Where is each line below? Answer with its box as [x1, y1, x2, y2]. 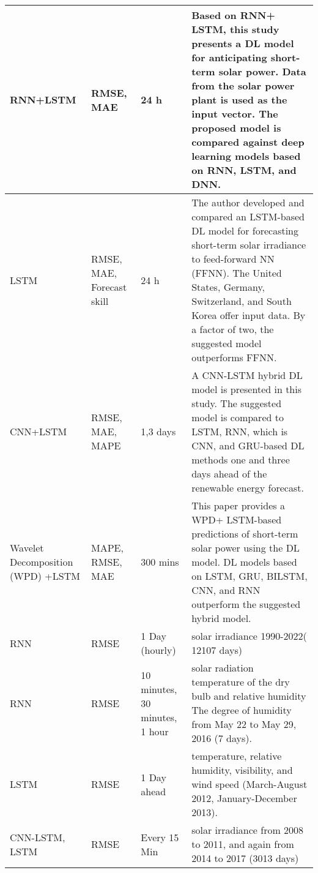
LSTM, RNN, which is [191, 424, 288, 438]
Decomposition [10, 555, 73, 569]
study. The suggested [191, 396, 282, 410]
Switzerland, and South [191, 294, 292, 308]
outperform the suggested [191, 597, 301, 611]
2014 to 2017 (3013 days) [191, 851, 299, 865]
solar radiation [191, 661, 254, 675]
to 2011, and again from [191, 837, 294, 851]
